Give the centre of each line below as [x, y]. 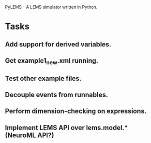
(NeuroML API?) [30, 135]
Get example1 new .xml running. [52, 61]
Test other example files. [43, 79]
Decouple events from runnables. [57, 94]
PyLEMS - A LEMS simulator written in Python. [51, 7]
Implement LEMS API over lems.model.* [67, 128]
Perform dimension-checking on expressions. [76, 111]
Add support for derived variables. [58, 44]
